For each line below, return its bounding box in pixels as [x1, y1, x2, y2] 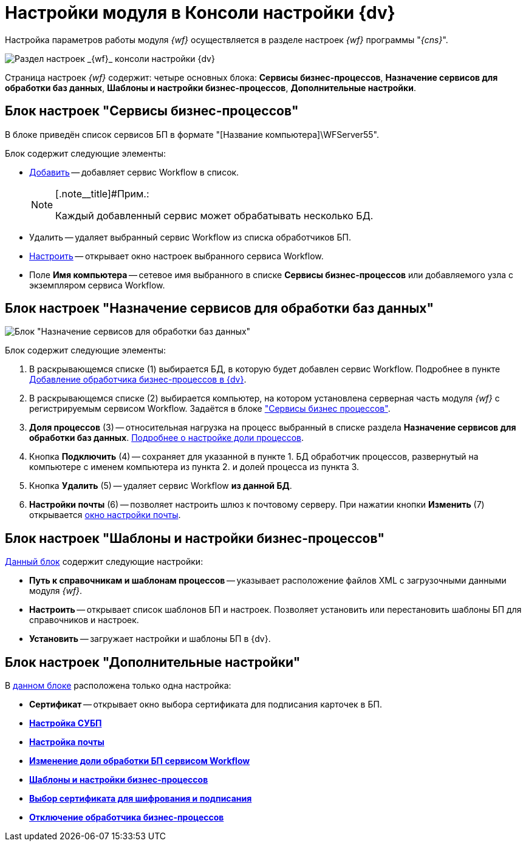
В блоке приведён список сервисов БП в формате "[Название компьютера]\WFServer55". [5, 129, 379, 140]
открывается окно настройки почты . [29, 510, 181, 520]
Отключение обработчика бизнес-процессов [29, 812, 224, 823]
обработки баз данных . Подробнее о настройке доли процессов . [29, 432, 304, 443]
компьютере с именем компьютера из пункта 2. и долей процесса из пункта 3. [29, 462, 360, 472]
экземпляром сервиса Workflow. [29, 279, 165, 290]
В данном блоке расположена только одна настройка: [5, 680, 231, 691]
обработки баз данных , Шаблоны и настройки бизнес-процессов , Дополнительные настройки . [5, 82, 417, 93]
